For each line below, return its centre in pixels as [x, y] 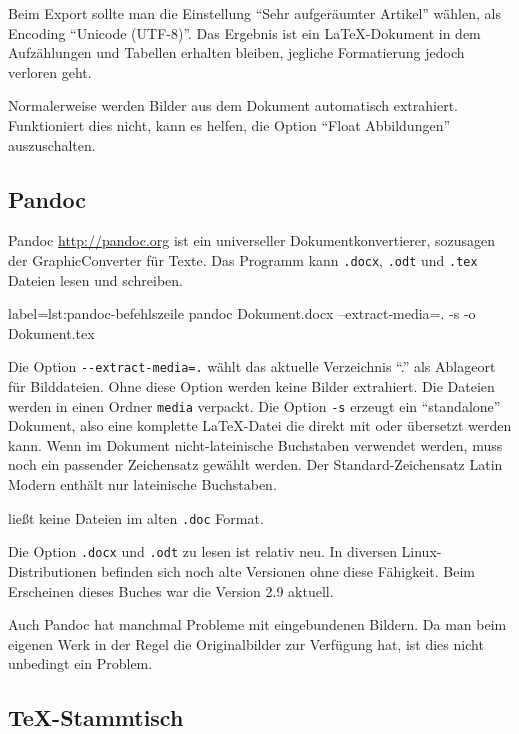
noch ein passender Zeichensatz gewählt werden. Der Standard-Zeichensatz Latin [255, 464]
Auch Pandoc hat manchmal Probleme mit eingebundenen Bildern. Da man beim [257, 624]
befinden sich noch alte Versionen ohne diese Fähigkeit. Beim [288, 570]
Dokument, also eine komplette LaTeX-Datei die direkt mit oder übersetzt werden [260, 425]
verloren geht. [50, 71]
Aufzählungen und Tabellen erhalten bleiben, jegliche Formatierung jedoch [236, 52]
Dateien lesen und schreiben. [95, 279]
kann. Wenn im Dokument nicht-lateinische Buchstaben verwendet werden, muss [255, 444]
